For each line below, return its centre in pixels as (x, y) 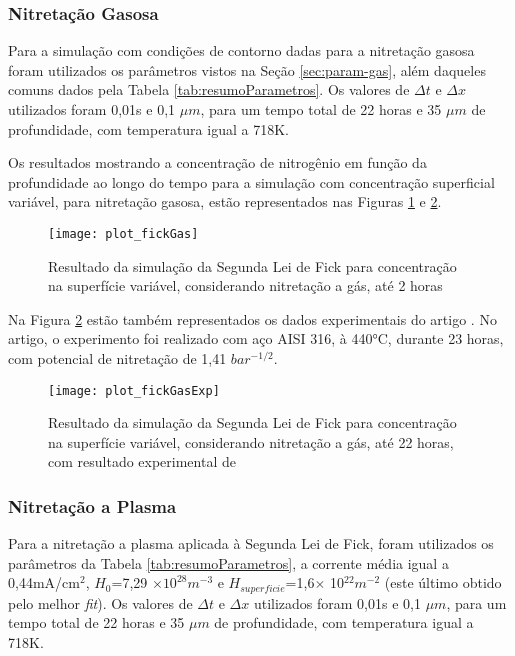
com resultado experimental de (142, 461)
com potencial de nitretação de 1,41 (117, 358)
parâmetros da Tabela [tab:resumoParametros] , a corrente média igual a (228, 562)
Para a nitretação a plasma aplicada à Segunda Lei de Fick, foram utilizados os (251, 543)
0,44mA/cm (44, 582)
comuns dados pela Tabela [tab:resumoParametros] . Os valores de (209, 89)
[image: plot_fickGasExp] (134, 390)
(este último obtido (443, 582)
